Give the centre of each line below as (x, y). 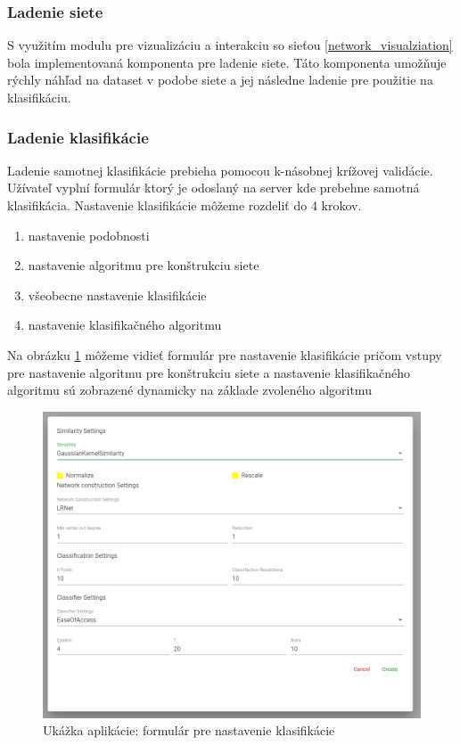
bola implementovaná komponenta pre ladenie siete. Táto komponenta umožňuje (227, 62)
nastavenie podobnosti (89, 235)
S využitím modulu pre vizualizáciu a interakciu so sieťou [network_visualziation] (230, 45)
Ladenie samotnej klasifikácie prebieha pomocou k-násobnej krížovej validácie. (220, 170)
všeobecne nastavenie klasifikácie (117, 295)
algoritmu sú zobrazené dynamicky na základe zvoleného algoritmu (189, 390)
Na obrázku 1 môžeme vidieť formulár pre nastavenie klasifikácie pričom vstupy (225, 354)
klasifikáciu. (39, 97)
